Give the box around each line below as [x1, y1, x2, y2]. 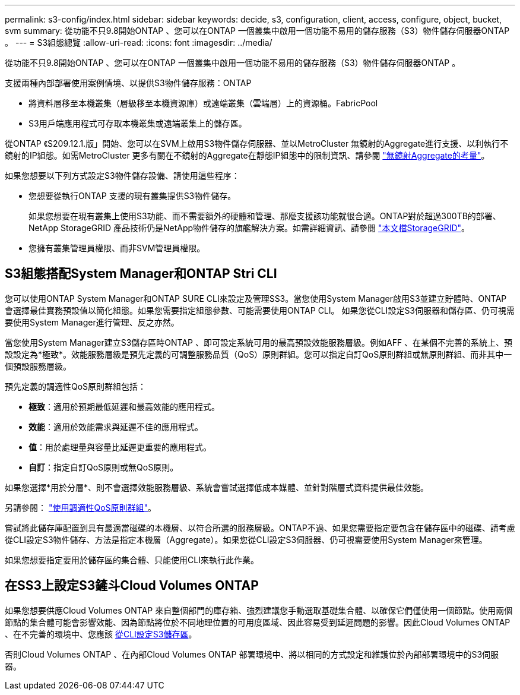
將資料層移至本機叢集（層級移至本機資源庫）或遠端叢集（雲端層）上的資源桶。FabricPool [28, 98, 378, 108]
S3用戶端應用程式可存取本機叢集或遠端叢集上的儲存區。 [28, 118, 247, 128]
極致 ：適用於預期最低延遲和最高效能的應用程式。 [28, 401, 220, 412]
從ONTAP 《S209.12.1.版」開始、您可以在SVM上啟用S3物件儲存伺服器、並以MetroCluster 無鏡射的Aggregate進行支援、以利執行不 [5, 138, 509, 149]
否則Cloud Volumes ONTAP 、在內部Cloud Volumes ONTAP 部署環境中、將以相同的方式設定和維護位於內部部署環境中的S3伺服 [5, 649, 499, 659]
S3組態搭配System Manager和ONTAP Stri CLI [5, 266, 277, 282]
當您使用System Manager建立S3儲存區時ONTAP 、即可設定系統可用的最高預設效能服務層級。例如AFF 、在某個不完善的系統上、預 [5, 337, 513, 347]
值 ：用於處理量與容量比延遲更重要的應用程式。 [28, 441, 211, 452]
